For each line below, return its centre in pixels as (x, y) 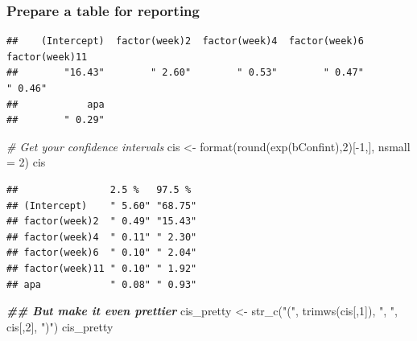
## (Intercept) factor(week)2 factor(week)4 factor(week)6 (185, 41)
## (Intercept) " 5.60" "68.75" (102, 205)
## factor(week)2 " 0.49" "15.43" (102, 222)
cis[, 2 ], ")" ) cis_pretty (60, 326)
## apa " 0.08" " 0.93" (102, 284)
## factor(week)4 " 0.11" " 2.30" (102, 237)
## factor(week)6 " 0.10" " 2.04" (102, 253)
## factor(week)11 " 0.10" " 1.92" (102, 268)
